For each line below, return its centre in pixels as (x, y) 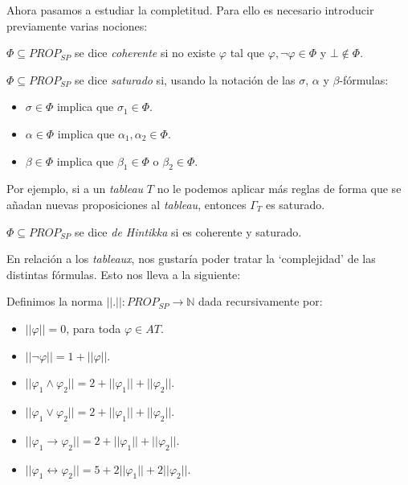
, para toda (94, 328)
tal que (247, 53)
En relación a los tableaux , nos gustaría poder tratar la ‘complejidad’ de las (191, 259)
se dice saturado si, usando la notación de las (185, 79)
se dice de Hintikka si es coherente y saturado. (188, 231)
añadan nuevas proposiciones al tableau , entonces (126, 204)
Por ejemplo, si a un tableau (75, 189)
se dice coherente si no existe (145, 53)
